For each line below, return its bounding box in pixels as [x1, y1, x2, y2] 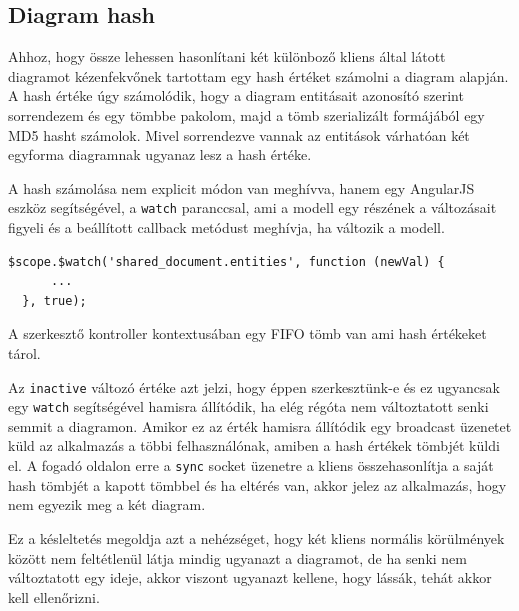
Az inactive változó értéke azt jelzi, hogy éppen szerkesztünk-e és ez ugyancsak [8, 376, 500, 397]
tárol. [8, 342, 41, 363]
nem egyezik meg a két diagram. [8, 494, 206, 515]
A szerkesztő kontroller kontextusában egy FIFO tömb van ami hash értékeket [8, 323, 487, 344]
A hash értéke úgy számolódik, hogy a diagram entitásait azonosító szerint [8, 85, 464, 106]
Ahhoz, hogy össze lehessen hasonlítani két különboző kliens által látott [8, 46, 446, 67]
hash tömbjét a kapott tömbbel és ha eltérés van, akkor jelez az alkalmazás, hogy [8, 474, 507, 495]
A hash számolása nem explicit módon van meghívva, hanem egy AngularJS [8, 177, 475, 198]
